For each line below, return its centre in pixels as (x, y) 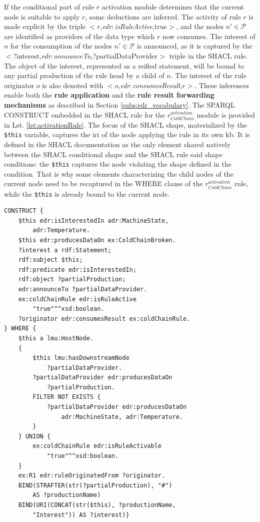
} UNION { (34, 436)
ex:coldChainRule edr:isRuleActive (77, 299)
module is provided (226, 114)
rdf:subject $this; (50, 260)
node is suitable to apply (42, 16)
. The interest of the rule (208, 75)
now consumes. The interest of (209, 36)
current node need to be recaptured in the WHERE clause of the (103, 183)
